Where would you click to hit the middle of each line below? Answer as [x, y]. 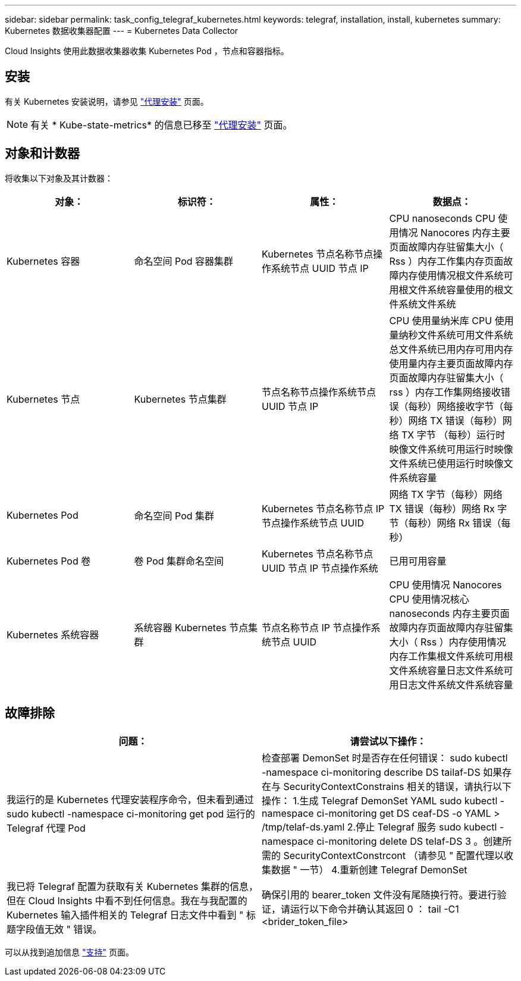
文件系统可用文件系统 [465, 335]
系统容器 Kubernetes [180, 627]
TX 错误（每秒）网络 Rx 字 [448, 508]
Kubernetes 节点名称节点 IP [323, 508]
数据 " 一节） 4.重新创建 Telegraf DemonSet [369, 869]
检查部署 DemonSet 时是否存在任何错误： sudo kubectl [385, 758]
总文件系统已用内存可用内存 [451, 349]
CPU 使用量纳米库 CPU [441, 320]
